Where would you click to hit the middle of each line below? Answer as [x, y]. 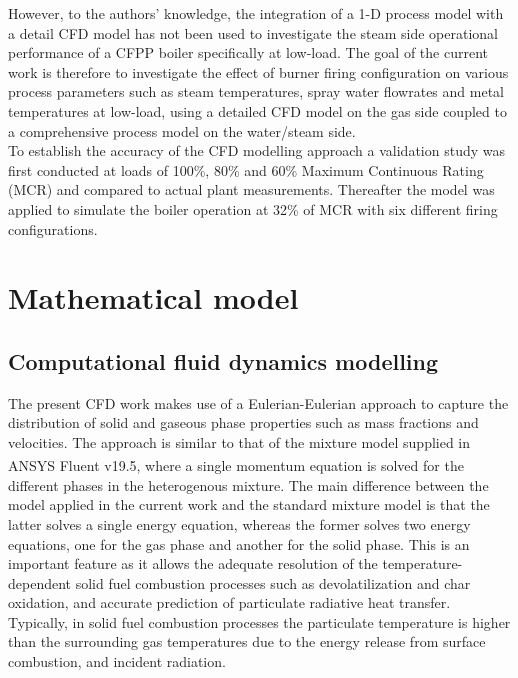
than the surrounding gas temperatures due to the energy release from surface [247, 641]
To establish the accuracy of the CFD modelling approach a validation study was [256, 150]
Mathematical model [153, 297]
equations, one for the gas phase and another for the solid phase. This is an [239, 543]
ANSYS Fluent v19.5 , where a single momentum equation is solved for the [236, 465]
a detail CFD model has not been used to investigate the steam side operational [253, 32]
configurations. [53, 228]
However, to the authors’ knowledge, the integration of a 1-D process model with [256, 13]
